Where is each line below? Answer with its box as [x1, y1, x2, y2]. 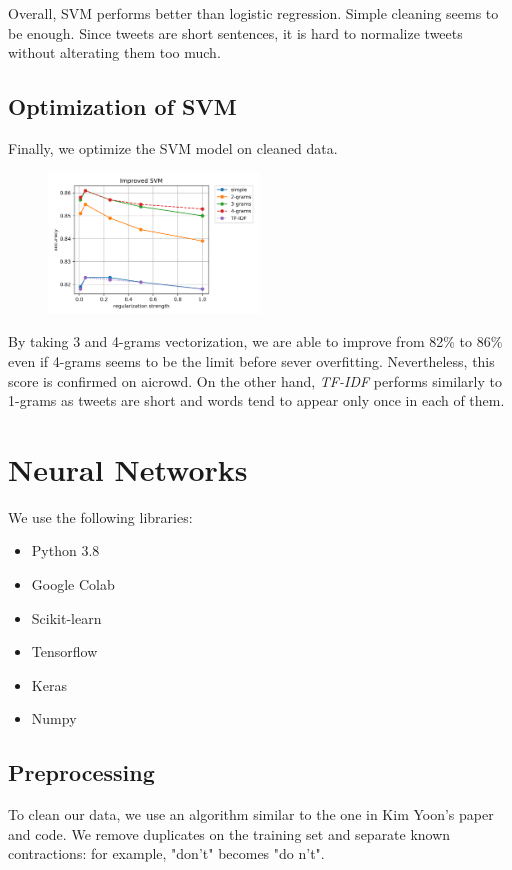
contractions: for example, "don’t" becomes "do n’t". [8, 843, 325, 864]
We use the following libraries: [8, 506, 193, 527]
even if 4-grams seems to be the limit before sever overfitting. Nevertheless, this [8, 350, 495, 371]
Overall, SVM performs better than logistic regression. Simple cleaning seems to [8, 3, 499, 23]
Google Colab [31, 574, 115, 595]
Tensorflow [31, 641, 98, 662]
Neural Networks [8, 448, 248, 489]
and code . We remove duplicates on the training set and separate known [8, 823, 451, 844]
